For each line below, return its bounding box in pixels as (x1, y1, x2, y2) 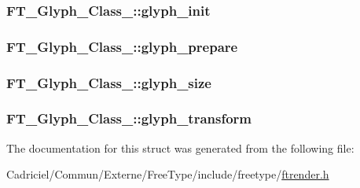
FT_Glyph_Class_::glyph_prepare (6, 36, 238, 56)
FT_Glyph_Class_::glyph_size (6, 72, 211, 92)
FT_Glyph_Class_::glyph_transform (6, 109, 252, 128)
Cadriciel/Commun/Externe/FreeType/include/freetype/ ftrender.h (6, 166, 329, 182)
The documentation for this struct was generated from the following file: (6, 139, 354, 156)
